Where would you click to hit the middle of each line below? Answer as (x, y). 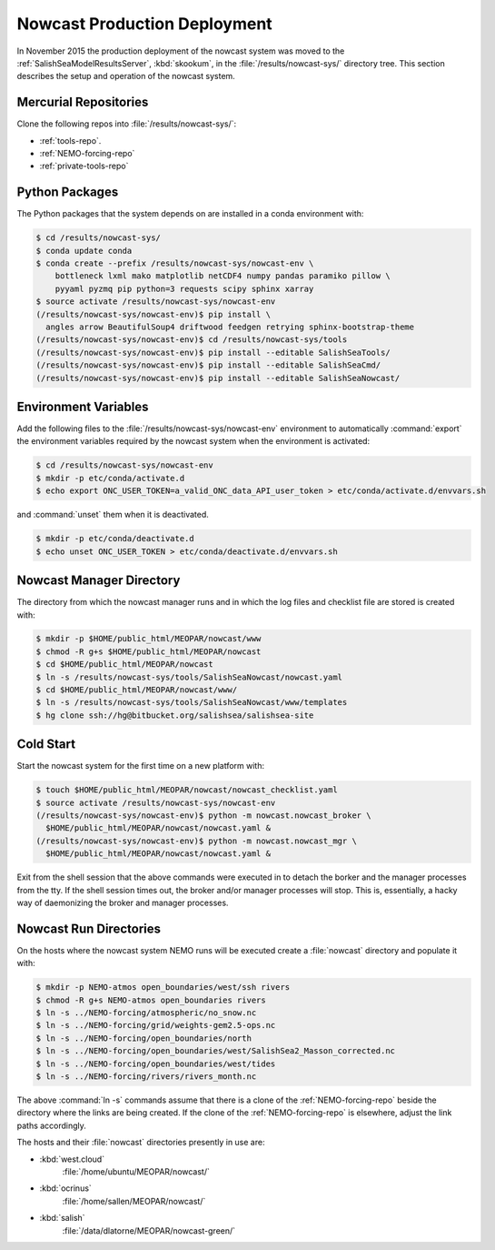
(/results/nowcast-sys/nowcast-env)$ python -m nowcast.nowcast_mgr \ (197, 841)
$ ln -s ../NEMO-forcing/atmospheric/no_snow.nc (146, 1013)
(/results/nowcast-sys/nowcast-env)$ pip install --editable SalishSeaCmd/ (208, 365)
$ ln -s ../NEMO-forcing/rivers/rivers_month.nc (146, 1077)
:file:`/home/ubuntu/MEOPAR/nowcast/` (136, 1171)
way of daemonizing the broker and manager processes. (123, 903)
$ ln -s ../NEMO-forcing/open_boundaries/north (144, 1038)
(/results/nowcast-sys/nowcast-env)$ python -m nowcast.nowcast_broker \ (203, 816)
